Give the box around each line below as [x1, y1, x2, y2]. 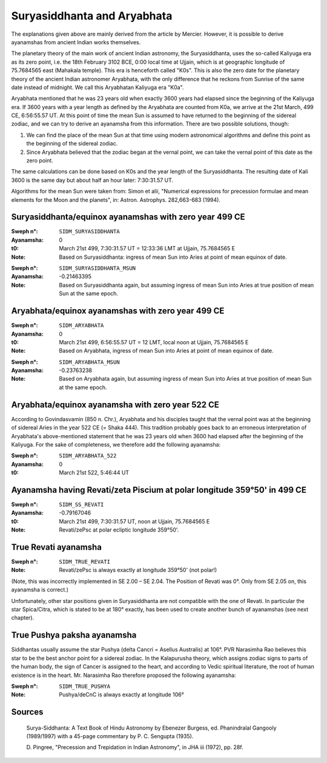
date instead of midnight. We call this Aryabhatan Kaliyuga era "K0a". [11, 84, 184, 91]
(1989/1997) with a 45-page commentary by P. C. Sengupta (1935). [26, 733, 194, 740]
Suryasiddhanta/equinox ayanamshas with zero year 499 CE [11, 212, 245, 222]
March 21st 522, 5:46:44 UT [59, 469, 130, 476]
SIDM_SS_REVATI [59, 501, 104, 508]
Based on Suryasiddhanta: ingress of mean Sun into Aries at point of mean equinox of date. [59, 253, 287, 261]
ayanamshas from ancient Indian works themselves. [11, 38, 141, 45]
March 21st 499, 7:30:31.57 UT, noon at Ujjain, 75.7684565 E [59, 518, 210, 525]
